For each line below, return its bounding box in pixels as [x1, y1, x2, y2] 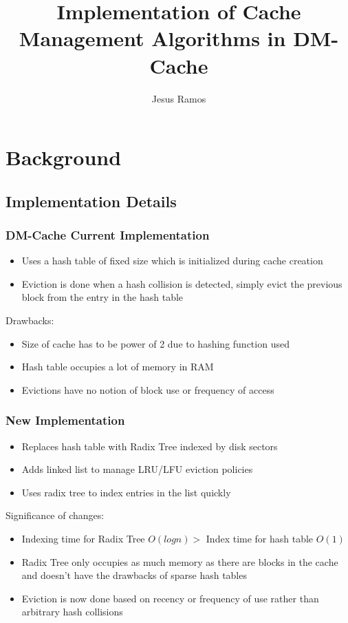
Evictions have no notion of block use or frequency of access [21, 382, 274, 397]
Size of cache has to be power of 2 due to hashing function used [21, 336, 290, 350]
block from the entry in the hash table [21, 290, 184, 304]
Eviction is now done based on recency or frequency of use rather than [21, 591, 319, 605]
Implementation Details [6, 190, 177, 211]
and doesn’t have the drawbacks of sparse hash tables [21, 568, 247, 582]
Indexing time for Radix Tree [21, 531, 145, 546]
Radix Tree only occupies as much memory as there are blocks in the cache [21, 554, 338, 569]
